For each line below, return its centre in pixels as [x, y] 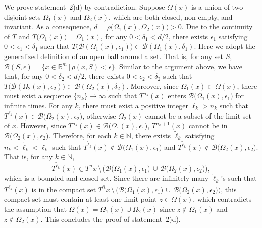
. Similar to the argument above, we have [178, 66]
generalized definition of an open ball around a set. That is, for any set [114, 56]
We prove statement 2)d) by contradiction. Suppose [85, 7]
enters [177, 96]
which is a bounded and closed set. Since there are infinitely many [107, 178]
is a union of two [217, 7]
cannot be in [208, 125]
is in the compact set [64, 189]
